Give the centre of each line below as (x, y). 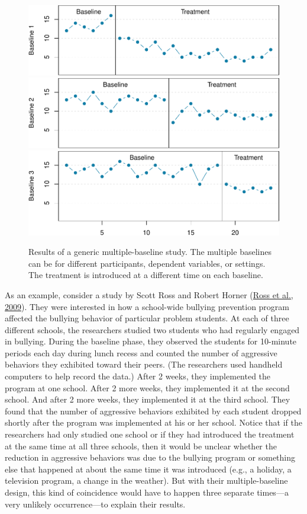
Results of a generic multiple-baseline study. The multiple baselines (150, 252)
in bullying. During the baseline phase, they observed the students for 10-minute (151, 341)
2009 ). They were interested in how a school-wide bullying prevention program (147, 306)
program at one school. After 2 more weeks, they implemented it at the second (147, 387)
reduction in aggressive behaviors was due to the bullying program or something (150, 457)
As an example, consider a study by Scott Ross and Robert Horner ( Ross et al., (149, 294)
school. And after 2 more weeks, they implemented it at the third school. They (148, 399)
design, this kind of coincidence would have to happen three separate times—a (147, 492)
